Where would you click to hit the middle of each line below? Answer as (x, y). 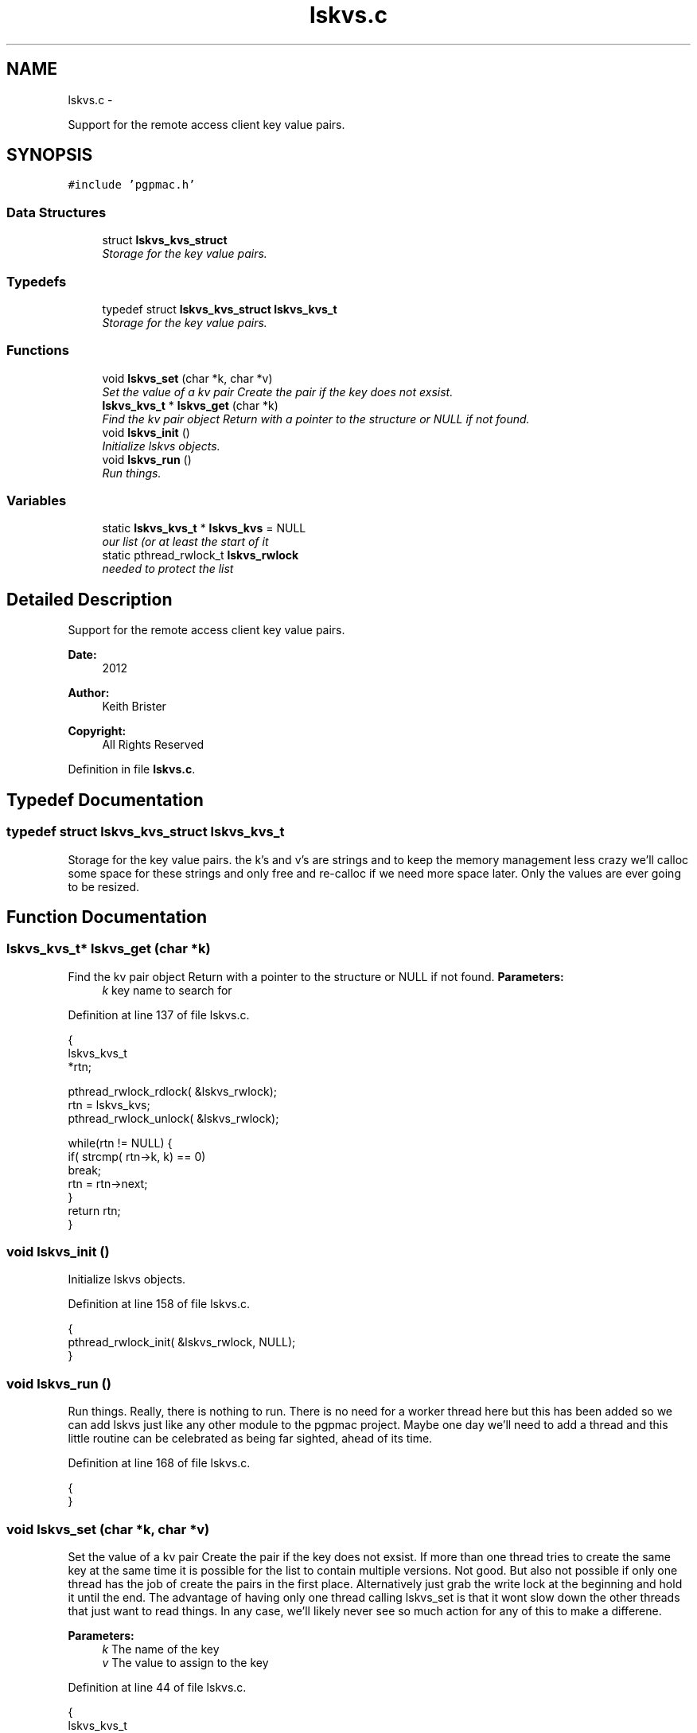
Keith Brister (134, 707)
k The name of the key (161, 1649)
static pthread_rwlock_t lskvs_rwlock (201, 555)
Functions (38, 350)
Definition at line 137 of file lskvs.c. (159, 1014)
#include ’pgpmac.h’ (132, 185)
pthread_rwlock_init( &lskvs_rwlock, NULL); (182, 1342)
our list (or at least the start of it (185, 542)
